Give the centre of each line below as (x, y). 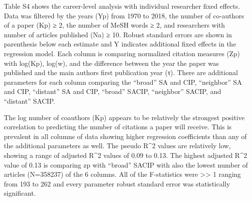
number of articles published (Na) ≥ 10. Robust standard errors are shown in (118, 34)
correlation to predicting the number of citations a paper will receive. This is (118, 127)
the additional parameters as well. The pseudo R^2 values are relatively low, (118, 146)
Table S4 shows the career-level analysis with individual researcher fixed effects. (122, 6)
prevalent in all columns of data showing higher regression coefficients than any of (126, 136)
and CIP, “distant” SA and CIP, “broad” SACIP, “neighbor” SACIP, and (113, 91)
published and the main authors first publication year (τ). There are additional (121, 72)
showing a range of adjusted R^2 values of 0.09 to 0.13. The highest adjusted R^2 (126, 155)
